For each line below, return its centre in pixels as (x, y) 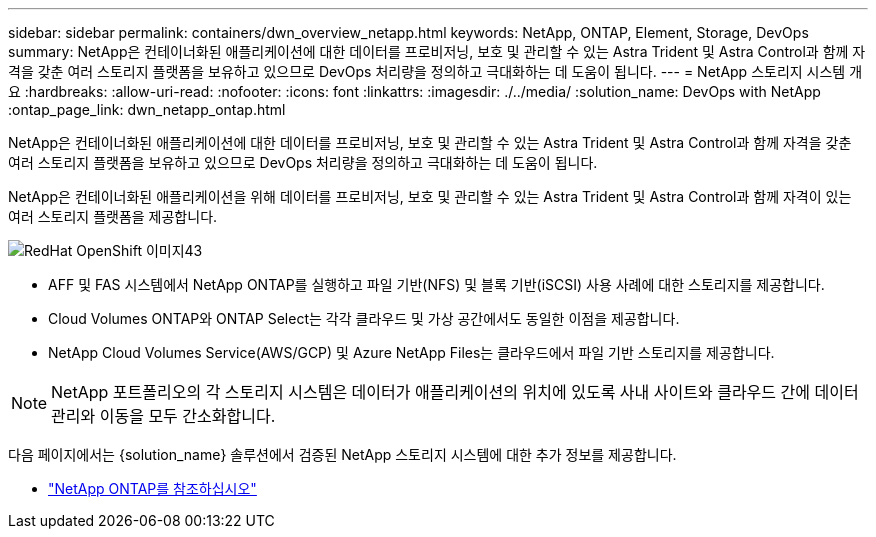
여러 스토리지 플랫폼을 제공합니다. (113, 216)
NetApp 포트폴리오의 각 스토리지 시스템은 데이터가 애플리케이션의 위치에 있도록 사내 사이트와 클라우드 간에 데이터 (455, 392)
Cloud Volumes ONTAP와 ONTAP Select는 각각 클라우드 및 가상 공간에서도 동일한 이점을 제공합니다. (364, 318)
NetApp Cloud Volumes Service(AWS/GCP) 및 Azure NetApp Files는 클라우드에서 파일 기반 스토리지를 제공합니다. (411, 352)
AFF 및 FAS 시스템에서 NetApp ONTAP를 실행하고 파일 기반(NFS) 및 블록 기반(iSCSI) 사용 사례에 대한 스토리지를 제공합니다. (436, 284)
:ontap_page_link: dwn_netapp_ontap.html (147, 109)
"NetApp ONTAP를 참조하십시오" (152, 488)
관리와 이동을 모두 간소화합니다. (163, 416)
